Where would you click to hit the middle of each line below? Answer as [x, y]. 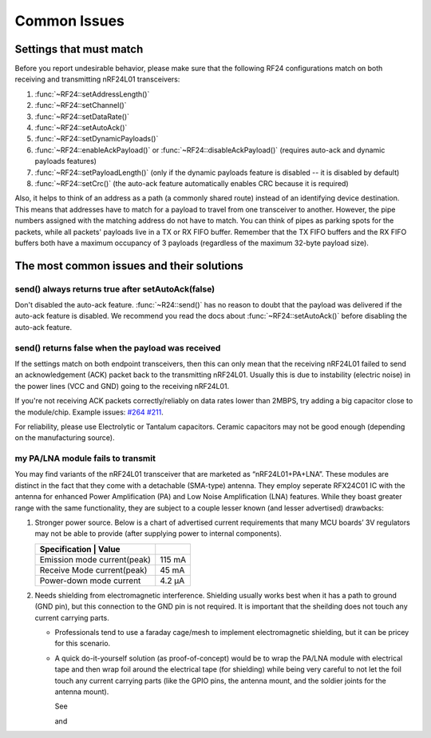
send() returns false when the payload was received [118, 347]
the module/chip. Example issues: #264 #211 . [89, 412]
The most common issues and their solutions [129, 266]
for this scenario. [83, 644]
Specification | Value [80, 549]
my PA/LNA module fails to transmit [85, 458]
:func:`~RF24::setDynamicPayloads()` [97, 139]
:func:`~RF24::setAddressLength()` [92, 94]
